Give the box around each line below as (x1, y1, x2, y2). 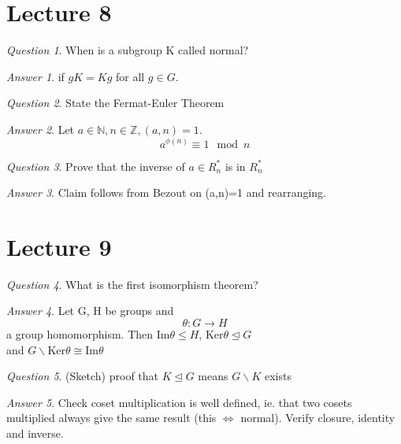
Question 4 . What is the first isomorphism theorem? (6, 276, 258, 292)
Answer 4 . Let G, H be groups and (6, 302, 174, 319)
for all (115, 68, 145, 84)
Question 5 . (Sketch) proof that (6, 368, 159, 384)
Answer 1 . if (6, 68, 65, 84)
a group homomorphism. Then (6, 326, 154, 342)
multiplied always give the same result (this (6, 409, 217, 426)
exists (264, 368, 291, 384)
